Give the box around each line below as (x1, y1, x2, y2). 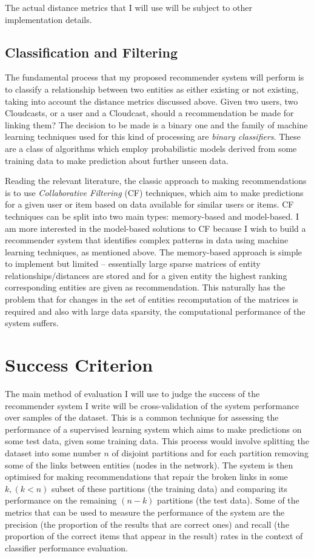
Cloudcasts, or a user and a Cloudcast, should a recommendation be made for (5, 107, 294, 119)
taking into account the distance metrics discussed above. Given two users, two (5, 94, 298, 107)
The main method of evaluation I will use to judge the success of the (5, 387, 260, 399)
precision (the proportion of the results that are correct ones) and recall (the (5, 517, 289, 530)
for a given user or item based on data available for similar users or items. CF (5, 198, 294, 211)
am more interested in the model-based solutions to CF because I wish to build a (5, 222, 306, 234)
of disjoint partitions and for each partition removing (112, 446, 309, 459)
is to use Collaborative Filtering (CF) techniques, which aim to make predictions (5, 186, 304, 199)
